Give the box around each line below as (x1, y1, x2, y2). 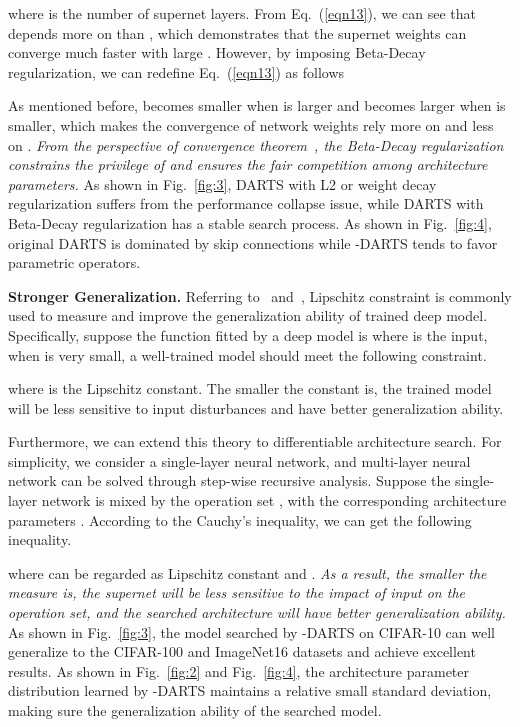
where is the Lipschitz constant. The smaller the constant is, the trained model (8, 378, 492, 399)
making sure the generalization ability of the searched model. (8, 700, 382, 720)
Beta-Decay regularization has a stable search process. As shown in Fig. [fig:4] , (8, 212, 492, 233)
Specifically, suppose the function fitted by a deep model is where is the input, (8, 324, 488, 345)
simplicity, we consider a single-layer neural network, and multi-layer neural (8, 450, 471, 471)
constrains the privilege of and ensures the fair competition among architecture (8, 154, 488, 175)
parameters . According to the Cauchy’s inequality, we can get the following (8, 509, 472, 530)
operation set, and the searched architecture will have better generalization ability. (8, 602, 506, 623)
